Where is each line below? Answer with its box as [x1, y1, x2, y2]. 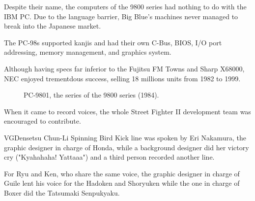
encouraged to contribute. [4, 116, 81, 126]
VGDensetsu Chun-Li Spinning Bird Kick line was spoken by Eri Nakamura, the [4, 132, 246, 142]
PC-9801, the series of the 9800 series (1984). [24, 90, 159, 100]
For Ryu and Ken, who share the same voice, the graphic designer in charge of [4, 168, 240, 178]
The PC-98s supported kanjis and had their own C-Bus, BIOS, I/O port [4, 37, 222, 47]
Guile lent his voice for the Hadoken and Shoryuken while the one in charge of [4, 178, 240, 188]
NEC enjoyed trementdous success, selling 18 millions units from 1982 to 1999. [4, 73, 241, 83]
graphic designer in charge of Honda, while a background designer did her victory [4, 142, 249, 152]
